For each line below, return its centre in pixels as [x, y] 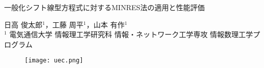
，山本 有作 [105, 24]
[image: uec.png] [54, 61]
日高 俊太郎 [23, 24]
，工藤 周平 [64, 24]
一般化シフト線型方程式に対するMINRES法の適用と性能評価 [105, 7]
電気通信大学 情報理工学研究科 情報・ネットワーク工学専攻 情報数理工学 [131, 34]
